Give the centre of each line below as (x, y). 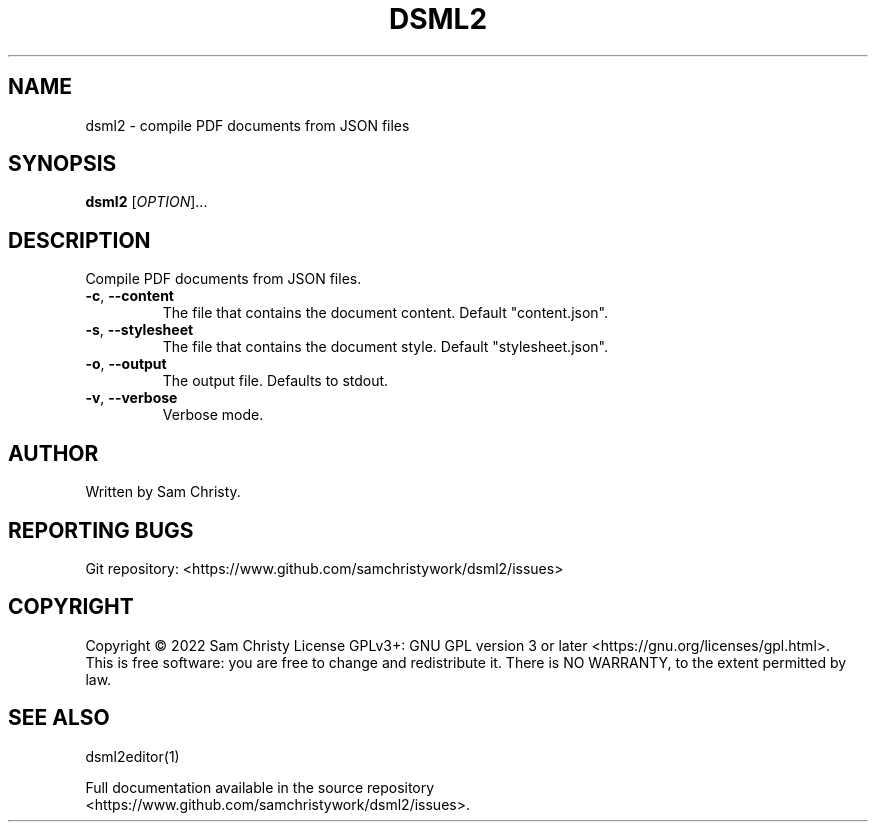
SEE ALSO (59, 718)
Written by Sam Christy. (163, 492)
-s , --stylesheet (139, 330)
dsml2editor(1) (132, 756)
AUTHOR (53, 453)
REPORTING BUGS (101, 530)
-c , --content (129, 296)
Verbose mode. (213, 415)
